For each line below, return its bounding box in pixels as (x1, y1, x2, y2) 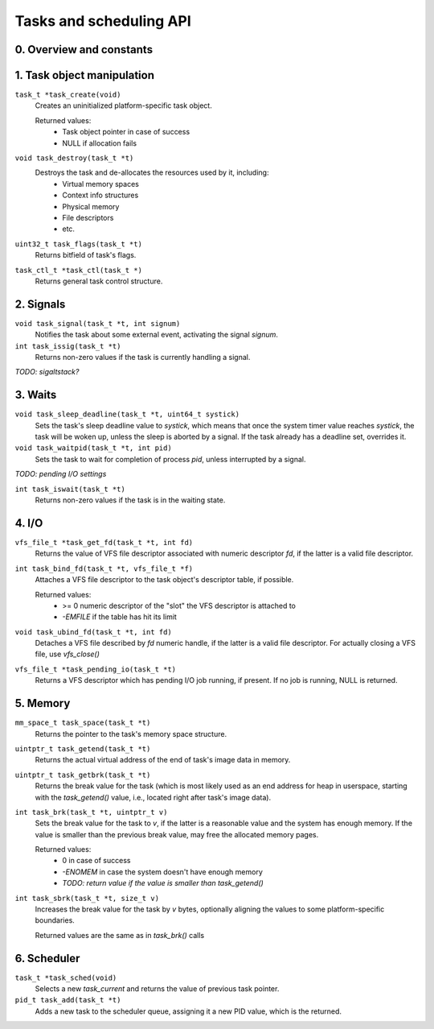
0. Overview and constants (14, 43, 153, 56)
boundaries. (35, 915, 76, 925)
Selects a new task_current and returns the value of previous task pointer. (35, 984, 280, 994)
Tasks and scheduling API (14, 12, 192, 30)
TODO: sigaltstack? (14, 367, 80, 377)
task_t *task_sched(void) (14, 973, 117, 982)
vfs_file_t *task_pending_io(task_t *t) (14, 664, 177, 674)
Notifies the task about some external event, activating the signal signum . (35, 330, 279, 340)
